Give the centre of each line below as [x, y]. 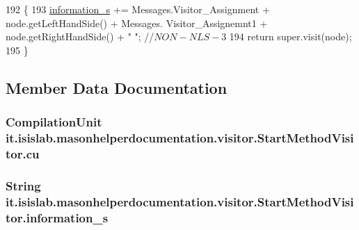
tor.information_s [57, 217]
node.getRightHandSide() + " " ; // [80, 36]
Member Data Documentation [117, 87]
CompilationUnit [54, 122]
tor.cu [23, 153]
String [23, 185]
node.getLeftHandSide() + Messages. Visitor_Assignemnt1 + [137, 23]
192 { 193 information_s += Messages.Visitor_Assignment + [138, 9]
